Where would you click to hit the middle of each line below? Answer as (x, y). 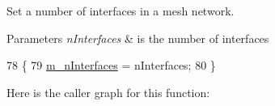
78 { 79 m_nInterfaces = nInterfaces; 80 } (111, 65)
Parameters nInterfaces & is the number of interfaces (138, 38)
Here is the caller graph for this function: (108, 92)
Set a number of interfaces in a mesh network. (121, 11)
